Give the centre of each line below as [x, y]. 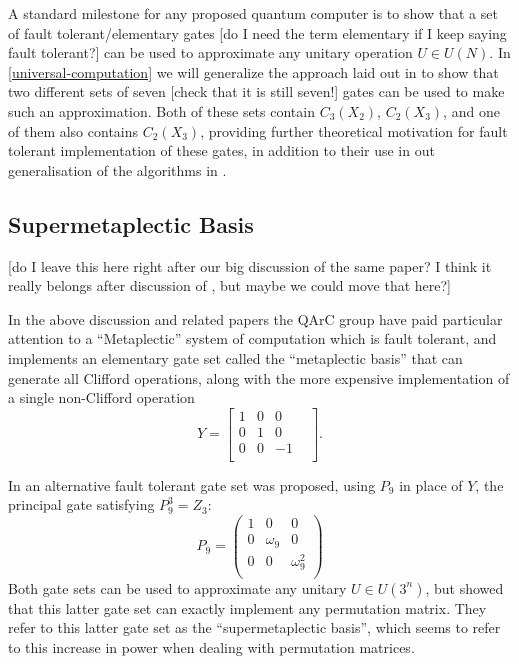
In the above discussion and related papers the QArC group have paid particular [255, 318]
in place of [431, 484]
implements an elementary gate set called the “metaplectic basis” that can [235, 357]
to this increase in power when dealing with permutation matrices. [211, 647]
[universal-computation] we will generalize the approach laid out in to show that [253, 71]
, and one [471, 110]
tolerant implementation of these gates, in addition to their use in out [221, 150]
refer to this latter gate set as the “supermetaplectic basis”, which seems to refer [254, 627]
